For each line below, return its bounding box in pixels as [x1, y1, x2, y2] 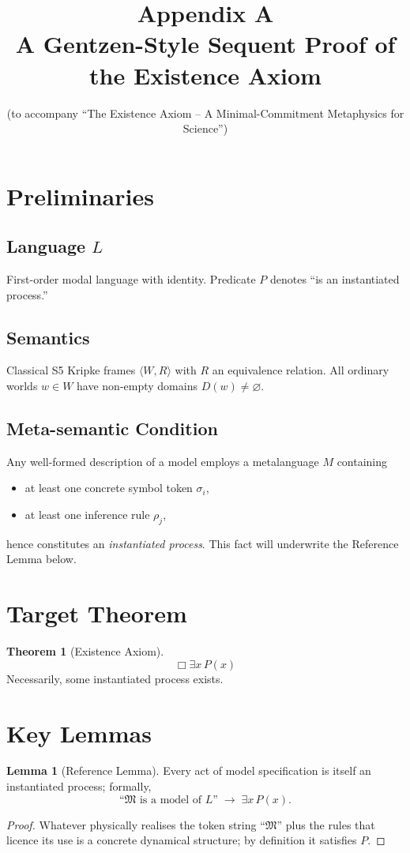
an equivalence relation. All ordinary [212, 362, 389, 378]
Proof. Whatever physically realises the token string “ [6, 816, 265, 832]
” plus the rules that [276, 816, 375, 832]
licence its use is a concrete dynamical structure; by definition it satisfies [6, 832, 357, 848]
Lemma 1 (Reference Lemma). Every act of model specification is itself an [6, 762, 371, 779]
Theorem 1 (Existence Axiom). [6, 643, 164, 659]
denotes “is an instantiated [269, 271, 400, 287]
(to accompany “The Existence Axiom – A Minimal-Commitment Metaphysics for [6, 104, 404, 121]
